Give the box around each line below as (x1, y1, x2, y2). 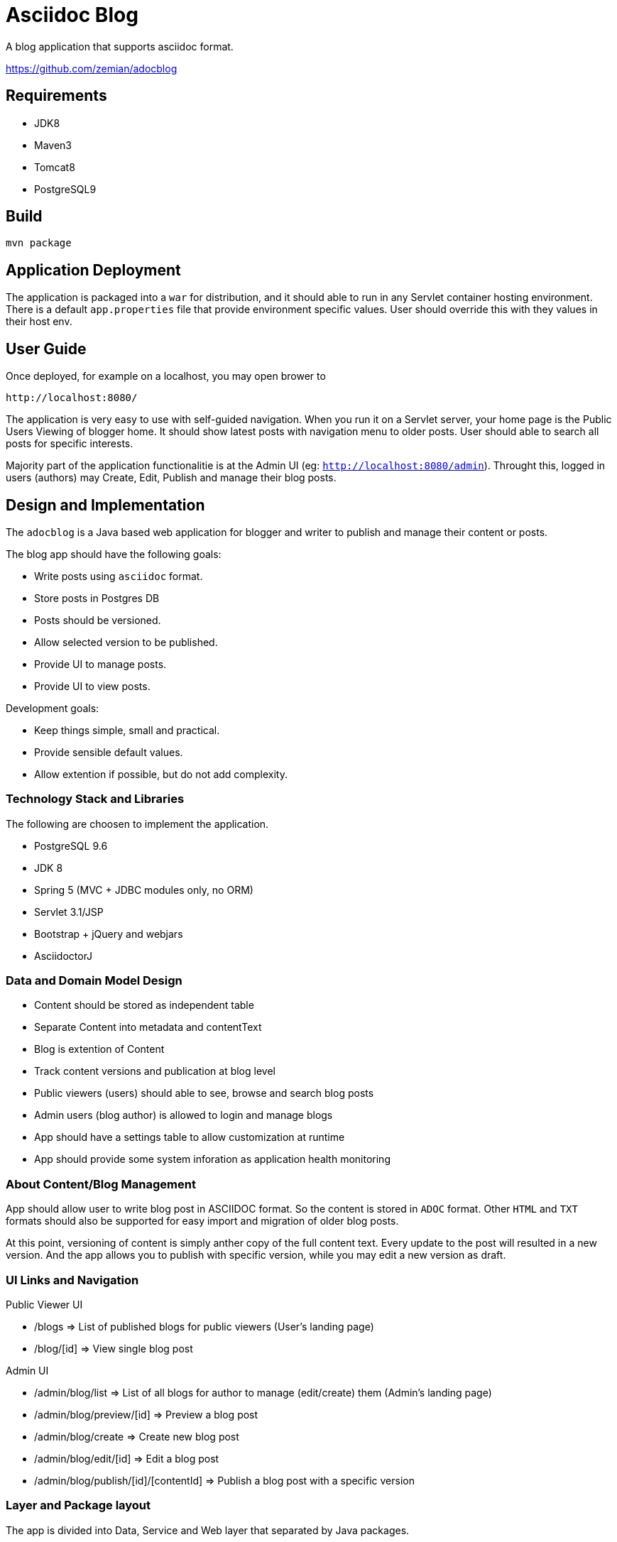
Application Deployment (6, 261, 181, 279)
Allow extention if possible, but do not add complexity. (34, 767, 288, 780)
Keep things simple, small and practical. (34, 723, 220, 736)
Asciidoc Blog (6, 3, 138, 27)
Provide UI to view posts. (34, 679, 151, 692)
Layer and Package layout (6, 1498, 151, 1513)
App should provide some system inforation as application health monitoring (34, 1153, 391, 1166)
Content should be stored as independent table (34, 999, 254, 1012)
